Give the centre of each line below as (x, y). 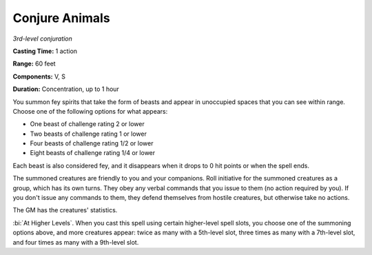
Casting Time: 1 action (45, 51)
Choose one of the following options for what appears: (90, 111)
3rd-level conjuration (42, 39)
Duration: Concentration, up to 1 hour (66, 89)
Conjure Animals (61, 18)
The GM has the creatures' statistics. (65, 210)
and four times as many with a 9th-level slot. (76, 242)
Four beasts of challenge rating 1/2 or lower (92, 143)
